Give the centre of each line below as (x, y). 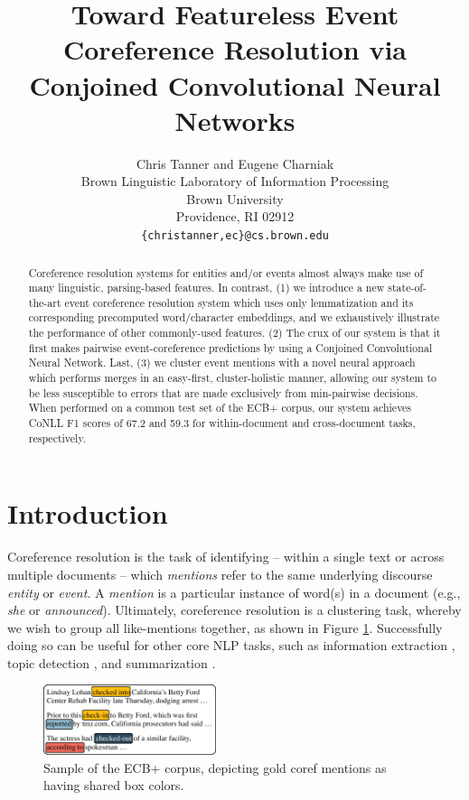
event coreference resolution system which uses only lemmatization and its (239, 302)
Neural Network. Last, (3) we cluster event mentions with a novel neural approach (222, 363)
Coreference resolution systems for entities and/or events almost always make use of (226, 272)
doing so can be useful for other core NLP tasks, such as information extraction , (231, 645)
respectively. (57, 437)
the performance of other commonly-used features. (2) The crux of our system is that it (234, 333)
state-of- (407, 288)
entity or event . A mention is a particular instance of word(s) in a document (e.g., (234, 592)
